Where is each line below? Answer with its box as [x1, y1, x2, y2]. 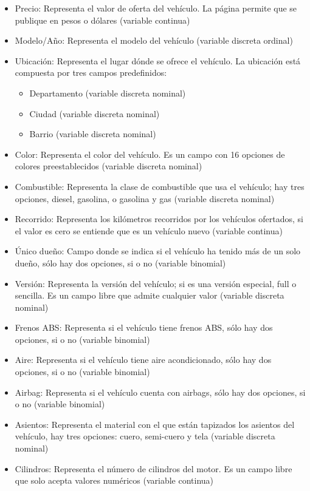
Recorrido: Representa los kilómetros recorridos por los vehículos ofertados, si [15, 212, 304, 225]
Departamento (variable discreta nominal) [29, 86, 186, 99]
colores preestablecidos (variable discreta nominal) [15, 160, 202, 172]
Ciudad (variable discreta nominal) [29, 107, 160, 120]
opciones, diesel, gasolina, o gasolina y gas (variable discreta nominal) [15, 192, 275, 205]
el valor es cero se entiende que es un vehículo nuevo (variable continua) [15, 224, 283, 237]
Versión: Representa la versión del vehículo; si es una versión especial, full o [15, 277, 297, 290]
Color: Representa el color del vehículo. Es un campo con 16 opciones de [15, 147, 285, 160]
